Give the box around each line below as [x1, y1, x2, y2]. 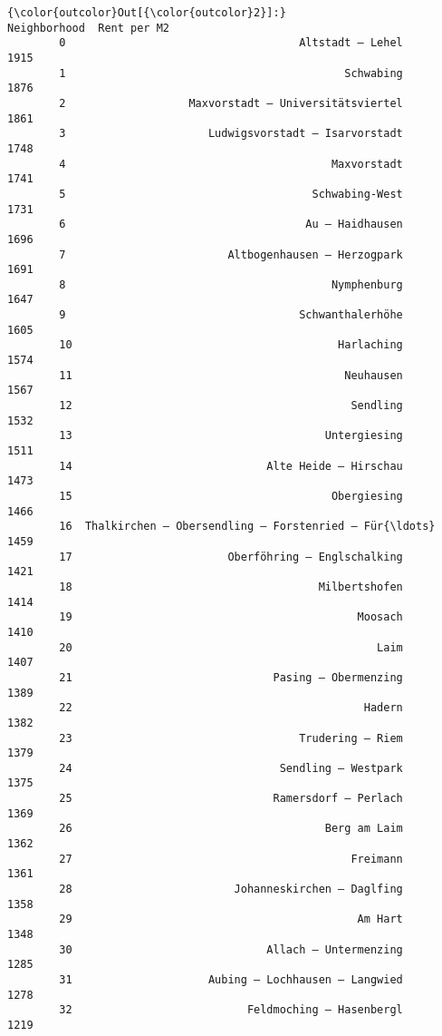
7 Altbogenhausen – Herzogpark [59, 248, 403, 261]
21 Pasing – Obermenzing [59, 670, 403, 684]
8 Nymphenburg [59, 278, 403, 291]
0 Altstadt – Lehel [59, 36, 403, 50]
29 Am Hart [59, 913, 403, 926]
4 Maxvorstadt [59, 157, 403, 171]
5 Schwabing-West [59, 187, 403, 200]
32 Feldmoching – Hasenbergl [59, 1003, 403, 1017]
